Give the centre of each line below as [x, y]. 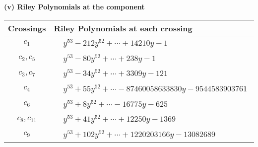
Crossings [27, 28]
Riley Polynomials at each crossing [123, 28]
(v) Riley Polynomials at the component [74, 6]
